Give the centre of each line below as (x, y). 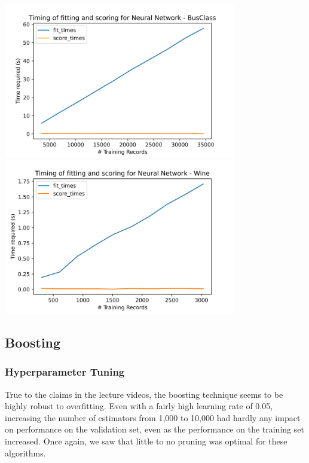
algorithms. (25, 453)
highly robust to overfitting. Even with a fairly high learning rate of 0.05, (139, 406)
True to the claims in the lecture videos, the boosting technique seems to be (144, 394)
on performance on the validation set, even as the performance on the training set (154, 429)
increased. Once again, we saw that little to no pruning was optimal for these (146, 441)
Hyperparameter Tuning (65, 372)
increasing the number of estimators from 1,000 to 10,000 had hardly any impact (153, 417)
